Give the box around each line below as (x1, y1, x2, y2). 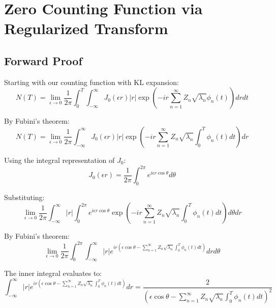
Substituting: (4, 191, 45, 202)
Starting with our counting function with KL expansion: (4, 76, 179, 87)
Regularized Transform (4, 18, 168, 39)
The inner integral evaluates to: (4, 268, 102, 278)
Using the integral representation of (4, 154, 115, 165)
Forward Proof (4, 52, 82, 68)
